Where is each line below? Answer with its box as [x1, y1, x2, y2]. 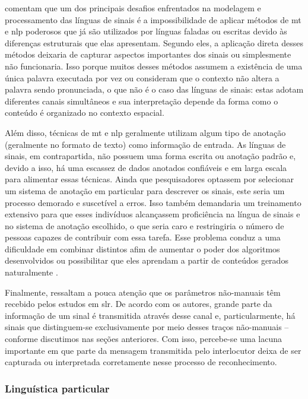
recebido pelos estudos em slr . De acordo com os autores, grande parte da [5, 297, 272, 310]
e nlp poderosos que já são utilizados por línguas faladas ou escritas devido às [5, 25, 287, 37]
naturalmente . [5, 266, 58, 278]
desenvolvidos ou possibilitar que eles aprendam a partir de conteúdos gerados [5, 254, 288, 267]
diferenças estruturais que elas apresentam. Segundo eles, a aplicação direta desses [5, 36, 303, 49]
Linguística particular [5, 381, 110, 395]
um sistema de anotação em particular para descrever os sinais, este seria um [5, 184, 285, 197]
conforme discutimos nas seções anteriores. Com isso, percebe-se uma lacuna [5, 332, 282, 345]
